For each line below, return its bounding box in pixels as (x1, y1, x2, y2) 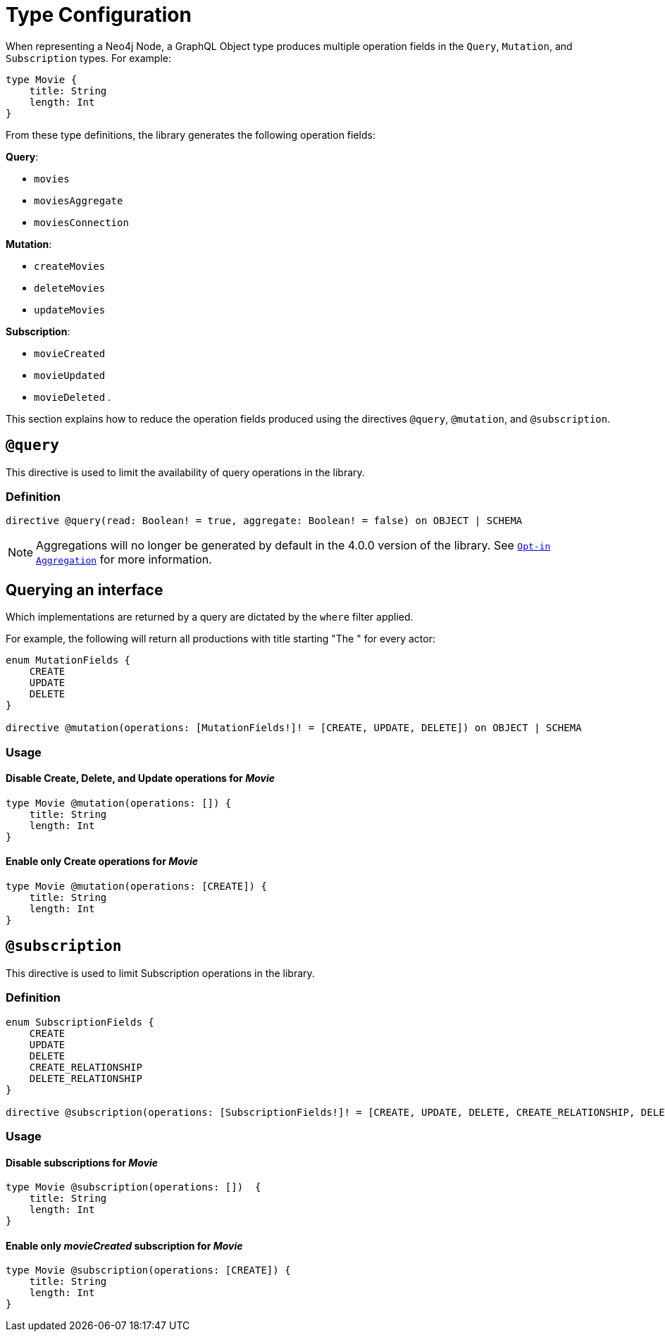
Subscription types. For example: (6, 51, 171, 64)
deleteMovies (34, 282, 106, 294)
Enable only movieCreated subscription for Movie (6, 1239, 243, 1252)
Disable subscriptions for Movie (6, 1156, 159, 1169)
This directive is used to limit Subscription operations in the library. (6, 966, 315, 979)
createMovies (34, 260, 106, 272)
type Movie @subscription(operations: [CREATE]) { (6, 1264, 291, 1276)
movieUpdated (34, 369, 106, 381)
